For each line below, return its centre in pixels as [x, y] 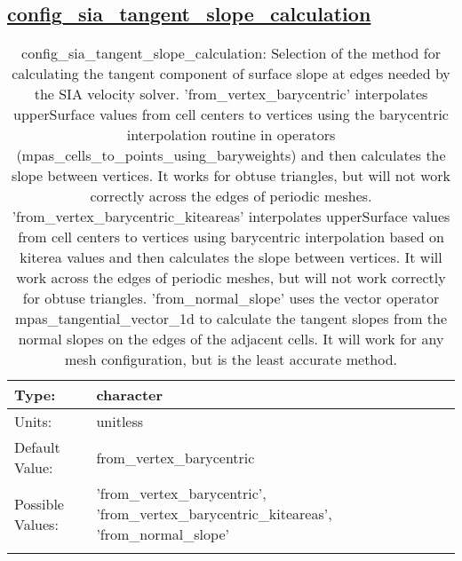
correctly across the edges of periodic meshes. [231, 196]
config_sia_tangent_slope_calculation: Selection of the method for [231, 53]
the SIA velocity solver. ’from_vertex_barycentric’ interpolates [231, 94]
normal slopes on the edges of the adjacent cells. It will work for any [231, 339]
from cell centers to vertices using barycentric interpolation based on [231, 237]
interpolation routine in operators [231, 135]
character [130, 395]
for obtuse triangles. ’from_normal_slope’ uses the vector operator [231, 298]
